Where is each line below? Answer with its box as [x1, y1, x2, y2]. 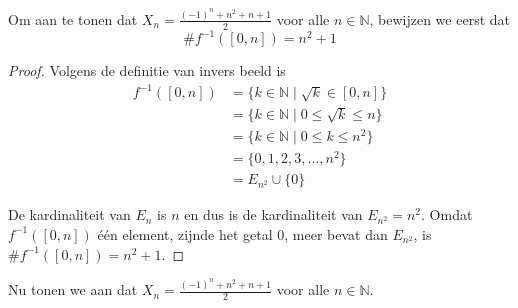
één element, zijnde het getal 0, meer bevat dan [97, 223, 388, 244]
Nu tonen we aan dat [8, 279, 138, 300]
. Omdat [421, 204, 473, 225]
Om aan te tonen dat [8, 8, 138, 29]
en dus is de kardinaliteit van [184, 204, 363, 225]
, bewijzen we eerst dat [369, 8, 510, 29]
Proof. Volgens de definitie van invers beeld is [8, 60, 286, 81]
